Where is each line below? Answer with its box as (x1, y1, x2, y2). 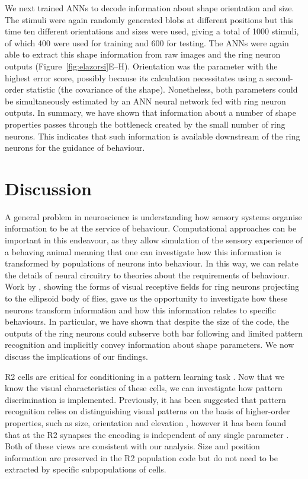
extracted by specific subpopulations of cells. (5, 463, 166, 475)
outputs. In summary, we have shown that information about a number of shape (5, 106, 296, 119)
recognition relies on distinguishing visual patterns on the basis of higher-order (5, 405, 290, 417)
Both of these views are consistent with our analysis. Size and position (5, 440, 260, 452)
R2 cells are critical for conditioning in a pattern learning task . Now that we (5, 370, 285, 382)
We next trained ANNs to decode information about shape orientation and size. (5, 2, 294, 14)
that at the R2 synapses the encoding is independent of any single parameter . (5, 428, 289, 440)
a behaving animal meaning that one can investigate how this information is (5, 245, 281, 258)
